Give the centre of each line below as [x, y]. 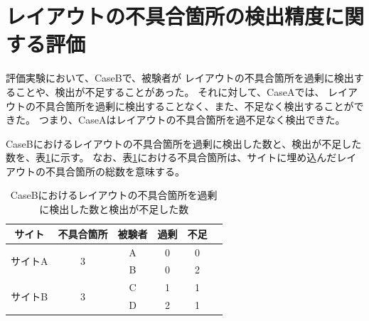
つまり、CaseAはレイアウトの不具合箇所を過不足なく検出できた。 [192, 120]
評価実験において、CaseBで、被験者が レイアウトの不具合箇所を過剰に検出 [180, 78]
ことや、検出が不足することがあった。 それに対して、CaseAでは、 [170, 91]
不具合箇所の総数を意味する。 [115, 171]
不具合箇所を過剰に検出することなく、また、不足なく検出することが [194, 105]
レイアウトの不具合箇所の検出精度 [165, 16]
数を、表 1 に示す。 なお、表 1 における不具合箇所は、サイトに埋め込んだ [171, 157]
